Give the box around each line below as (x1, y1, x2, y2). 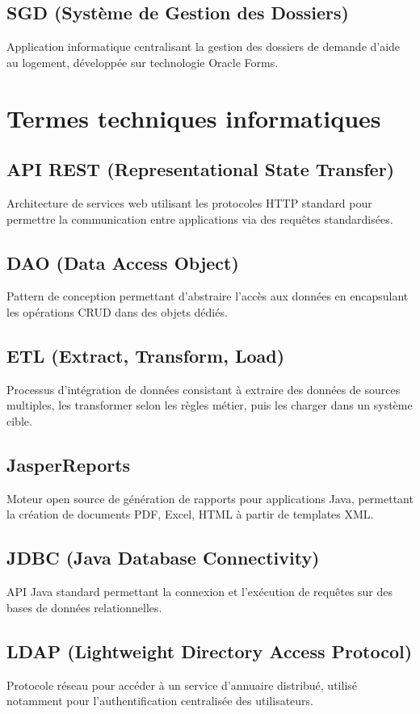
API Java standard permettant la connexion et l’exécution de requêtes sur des (6, 583, 393, 600)
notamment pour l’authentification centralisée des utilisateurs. (6, 692, 314, 709)
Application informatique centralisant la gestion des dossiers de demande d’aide (6, 38, 401, 55)
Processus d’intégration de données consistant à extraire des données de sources (6, 380, 401, 397)
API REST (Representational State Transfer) (6, 157, 395, 182)
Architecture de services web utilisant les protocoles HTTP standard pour (6, 194, 372, 211)
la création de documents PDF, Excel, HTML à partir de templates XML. (6, 506, 374, 523)
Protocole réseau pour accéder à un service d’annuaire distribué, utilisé (6, 676, 358, 693)
